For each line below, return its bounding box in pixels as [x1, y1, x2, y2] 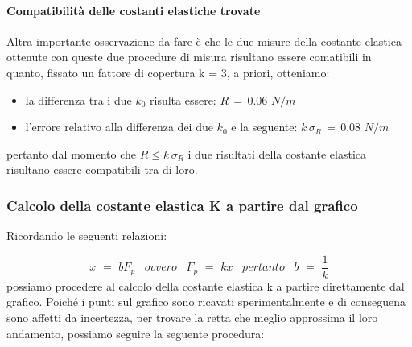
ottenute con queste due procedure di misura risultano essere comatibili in [6, 48, 372, 65]
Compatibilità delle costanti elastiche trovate [6, 2, 261, 19]
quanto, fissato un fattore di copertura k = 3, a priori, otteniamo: [6, 64, 330, 81]
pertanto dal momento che [6, 145, 137, 162]
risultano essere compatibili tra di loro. [6, 161, 198, 178]
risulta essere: [150, 91, 216, 108]
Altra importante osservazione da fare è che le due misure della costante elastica [6, 32, 402, 49]
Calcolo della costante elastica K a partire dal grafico [6, 195, 358, 215]
